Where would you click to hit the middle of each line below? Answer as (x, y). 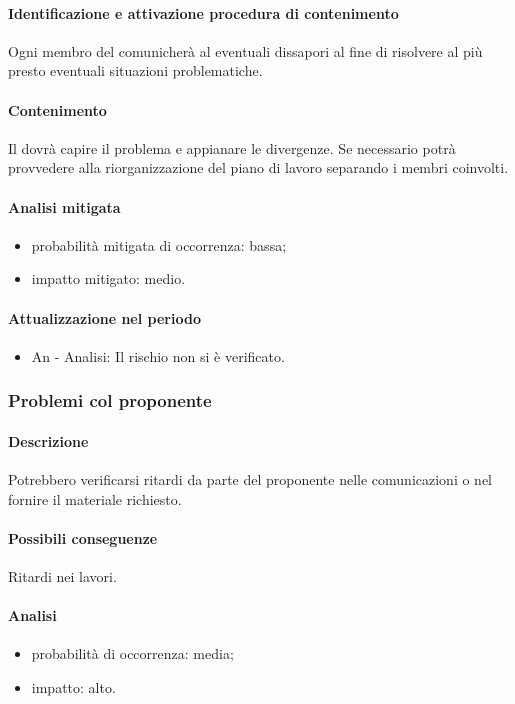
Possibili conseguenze (83, 537)
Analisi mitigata (64, 206)
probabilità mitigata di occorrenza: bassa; (159, 244)
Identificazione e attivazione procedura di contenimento (203, 12)
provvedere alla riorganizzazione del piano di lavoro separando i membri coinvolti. (258, 167)
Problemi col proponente (110, 400)
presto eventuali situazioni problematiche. (135, 70)
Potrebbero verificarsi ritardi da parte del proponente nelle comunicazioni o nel (250, 478)
